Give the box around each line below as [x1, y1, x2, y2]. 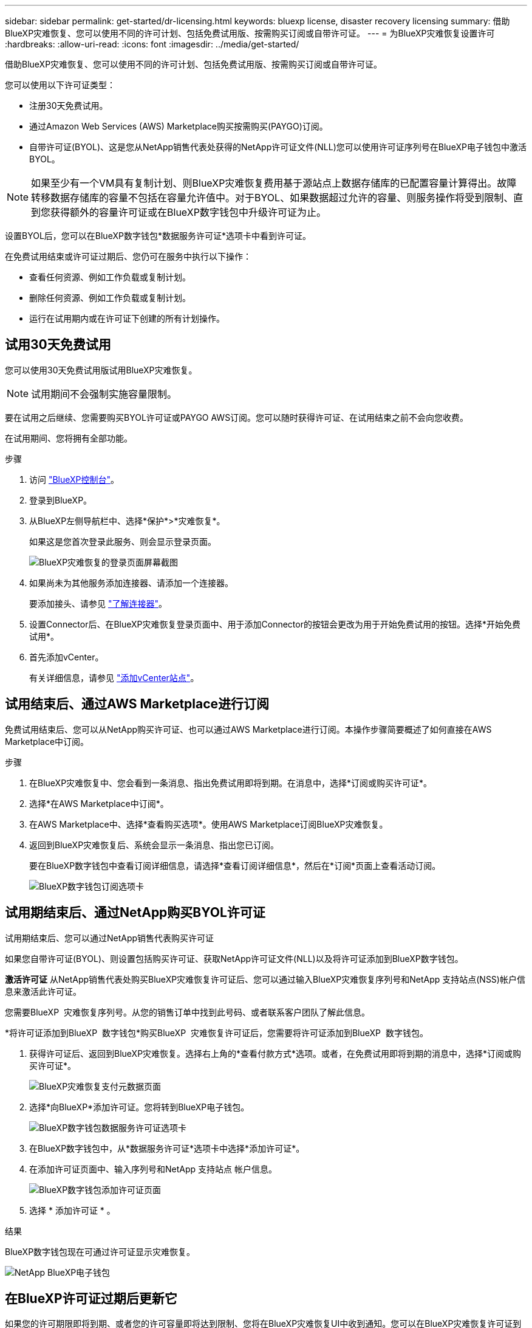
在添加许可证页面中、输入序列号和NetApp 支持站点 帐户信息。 [29, 1163, 277, 1174]
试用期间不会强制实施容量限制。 [31, 387, 177, 400]
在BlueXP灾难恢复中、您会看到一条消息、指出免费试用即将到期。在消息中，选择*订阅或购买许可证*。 [29, 777, 432, 788]
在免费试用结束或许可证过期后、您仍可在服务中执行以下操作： [5, 251, 251, 261]
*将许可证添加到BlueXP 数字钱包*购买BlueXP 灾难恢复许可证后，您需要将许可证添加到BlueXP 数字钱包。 [5, 1027, 428, 1038]
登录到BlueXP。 [29, 494, 92, 505]
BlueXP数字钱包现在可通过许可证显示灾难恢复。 [5, 1246, 196, 1257]
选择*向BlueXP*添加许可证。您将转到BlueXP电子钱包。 [29, 1101, 250, 1112]
